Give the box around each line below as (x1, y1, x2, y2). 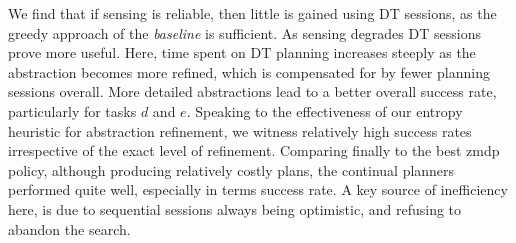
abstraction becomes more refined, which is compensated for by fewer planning (8, 61, 490, 82)
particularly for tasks (8, 100, 137, 121)
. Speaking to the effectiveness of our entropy (186, 100, 463, 121)
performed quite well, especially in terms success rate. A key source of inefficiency (8, 179, 508, 200)
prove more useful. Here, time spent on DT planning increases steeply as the (8, 42, 476, 63)
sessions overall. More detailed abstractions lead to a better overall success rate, (8, 81, 497, 102)
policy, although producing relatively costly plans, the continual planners (8, 159, 455, 180)
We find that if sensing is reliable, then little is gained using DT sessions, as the (8, 3, 497, 23)
